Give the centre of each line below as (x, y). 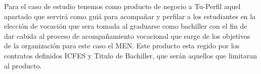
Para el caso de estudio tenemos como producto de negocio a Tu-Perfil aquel (122, 6)
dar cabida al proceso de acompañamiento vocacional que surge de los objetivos (127, 35)
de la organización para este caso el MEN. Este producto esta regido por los (122, 46)
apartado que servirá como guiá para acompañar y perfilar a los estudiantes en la (130, 16)
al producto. (23, 65)
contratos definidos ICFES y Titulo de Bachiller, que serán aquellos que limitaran (131, 55)
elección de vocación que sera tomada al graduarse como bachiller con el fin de (126, 26)
